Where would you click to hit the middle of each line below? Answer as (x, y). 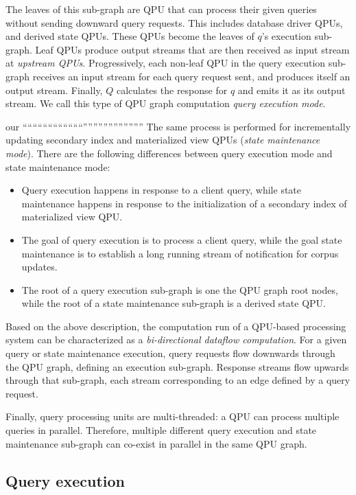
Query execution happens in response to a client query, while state (161, 190)
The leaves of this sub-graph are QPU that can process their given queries (161, 9)
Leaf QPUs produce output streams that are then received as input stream (192, 49)
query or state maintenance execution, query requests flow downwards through (170, 353)
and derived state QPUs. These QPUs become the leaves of (130, 36)
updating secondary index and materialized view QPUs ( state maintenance (163, 140)
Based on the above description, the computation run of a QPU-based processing (176, 326)
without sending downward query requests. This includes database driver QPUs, (174, 22)
